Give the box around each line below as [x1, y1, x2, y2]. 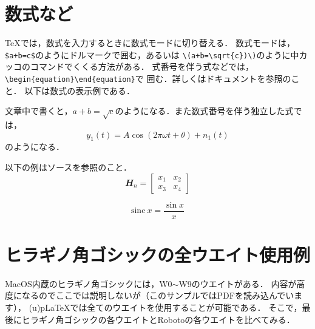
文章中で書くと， [5, 104, 73, 117]
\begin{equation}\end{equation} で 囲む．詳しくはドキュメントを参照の [5, 72, 291, 84]
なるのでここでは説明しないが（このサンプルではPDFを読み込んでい [21, 289, 294, 302]
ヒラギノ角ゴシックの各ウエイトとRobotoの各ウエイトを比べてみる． [21, 313, 295, 325]
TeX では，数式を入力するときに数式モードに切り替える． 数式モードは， [5, 36, 295, 49]
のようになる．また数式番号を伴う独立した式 [115, 104, 294, 117]
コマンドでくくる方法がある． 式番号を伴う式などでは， [30, 60, 254, 73]
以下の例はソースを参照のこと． [5, 160, 132, 173]
